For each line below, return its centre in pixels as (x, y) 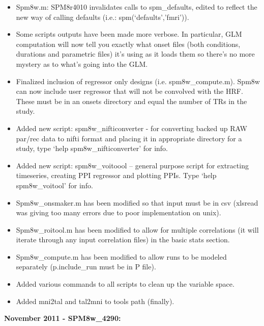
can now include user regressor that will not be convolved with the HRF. (129, 91)
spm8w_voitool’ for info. (54, 185)
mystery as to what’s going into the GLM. (82, 64)
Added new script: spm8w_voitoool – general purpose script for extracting (132, 165)
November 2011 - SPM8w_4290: (63, 318)
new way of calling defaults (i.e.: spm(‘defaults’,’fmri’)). (102, 17)
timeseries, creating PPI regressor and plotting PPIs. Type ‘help (116, 175)
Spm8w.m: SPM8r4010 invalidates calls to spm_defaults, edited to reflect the (137, 7)
